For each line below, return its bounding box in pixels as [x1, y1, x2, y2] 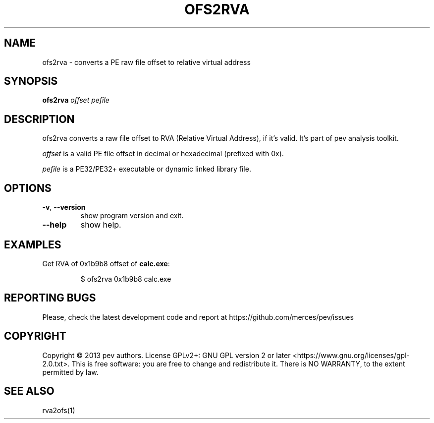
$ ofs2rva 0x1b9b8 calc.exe [80, 274, 171, 283]
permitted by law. [42, 367, 99, 376]
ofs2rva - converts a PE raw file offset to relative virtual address [42, 58, 251, 66]
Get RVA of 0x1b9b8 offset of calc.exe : [42, 259, 170, 268]
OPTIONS [4, 181, 52, 194]
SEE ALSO [4, 385, 54, 398]
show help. [80, 220, 121, 230]
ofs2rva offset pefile [42, 96, 109, 105]
